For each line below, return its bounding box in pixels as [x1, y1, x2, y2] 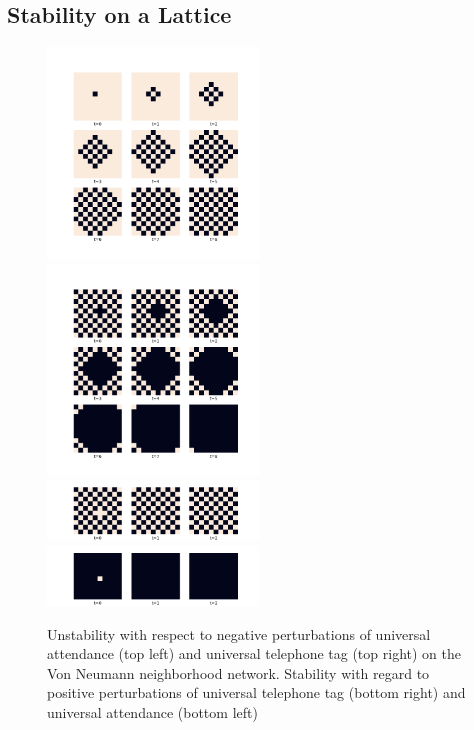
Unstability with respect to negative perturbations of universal [47, 623, 431, 644]
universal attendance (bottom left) [47, 702, 258, 723]
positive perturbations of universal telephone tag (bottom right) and [47, 682, 466, 703]
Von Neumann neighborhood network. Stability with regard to [47, 662, 430, 683]
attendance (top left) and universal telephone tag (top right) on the [47, 643, 461, 664]
